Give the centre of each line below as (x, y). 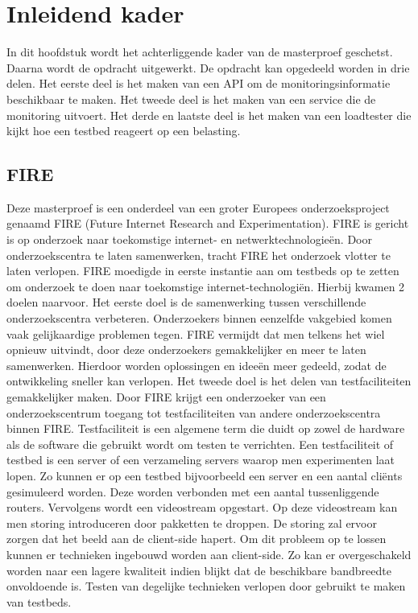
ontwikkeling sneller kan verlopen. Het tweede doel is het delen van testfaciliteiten (209, 381)
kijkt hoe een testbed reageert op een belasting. (124, 131)
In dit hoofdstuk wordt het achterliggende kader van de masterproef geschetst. (200, 52)
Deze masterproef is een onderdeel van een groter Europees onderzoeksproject (198, 207)
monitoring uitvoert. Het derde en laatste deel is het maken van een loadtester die (209, 115)
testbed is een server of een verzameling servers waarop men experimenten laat (201, 460)
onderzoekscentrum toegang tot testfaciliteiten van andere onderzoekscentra (194, 412)
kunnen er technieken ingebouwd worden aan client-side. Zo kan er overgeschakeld (209, 554)
